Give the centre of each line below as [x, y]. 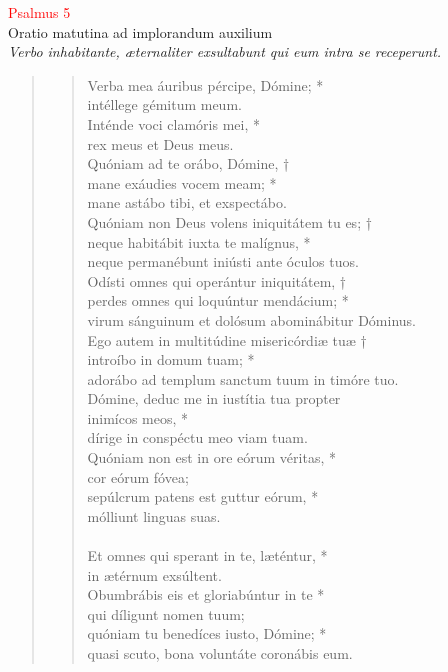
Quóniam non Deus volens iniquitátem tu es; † [229, 221]
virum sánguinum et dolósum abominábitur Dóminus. [251, 319]
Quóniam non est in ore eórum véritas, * [211, 457]
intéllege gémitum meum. [164, 104]
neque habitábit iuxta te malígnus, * [199, 241]
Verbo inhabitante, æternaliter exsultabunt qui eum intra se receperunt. [225, 51]
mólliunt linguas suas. [154, 515]
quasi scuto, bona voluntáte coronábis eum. [220, 653]
